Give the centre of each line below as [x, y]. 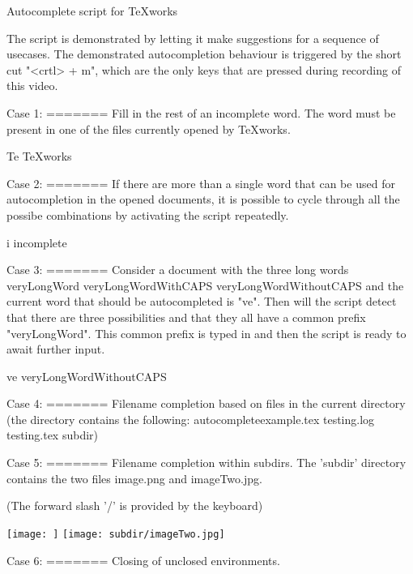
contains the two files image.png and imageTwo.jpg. [134, 478]
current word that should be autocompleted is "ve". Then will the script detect [202, 301]
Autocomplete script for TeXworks [92, 11]
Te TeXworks [39, 156]
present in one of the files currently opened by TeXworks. [149, 129]
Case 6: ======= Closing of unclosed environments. [143, 560]
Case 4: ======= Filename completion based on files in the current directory [206, 403]
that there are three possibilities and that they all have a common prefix [186, 317]
